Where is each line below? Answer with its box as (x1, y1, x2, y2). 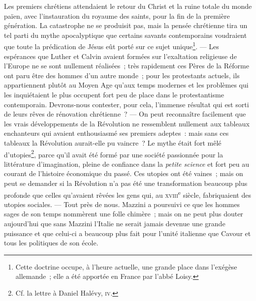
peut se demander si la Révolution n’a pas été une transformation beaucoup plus (4, 178, 248, 188)
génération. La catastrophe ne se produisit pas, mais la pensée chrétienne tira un (4, 20, 248, 30)
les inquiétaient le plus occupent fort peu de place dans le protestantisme (4, 90, 224, 99)
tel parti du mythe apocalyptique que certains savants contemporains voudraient (4, 30, 247, 40)
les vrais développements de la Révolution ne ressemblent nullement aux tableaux (4, 118, 250, 128)
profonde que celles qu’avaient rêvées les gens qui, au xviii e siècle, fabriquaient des (4, 188, 251, 200)
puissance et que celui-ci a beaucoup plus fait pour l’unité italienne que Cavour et (4, 228, 251, 238)
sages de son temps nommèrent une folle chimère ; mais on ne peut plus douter (4, 209, 243, 219)
